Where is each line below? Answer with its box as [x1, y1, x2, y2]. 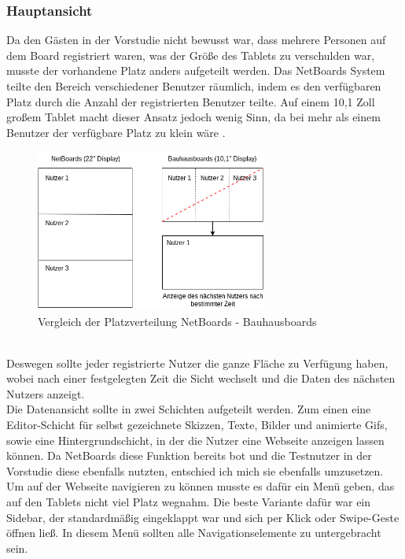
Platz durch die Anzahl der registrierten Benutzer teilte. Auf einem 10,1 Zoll [6, 93, 375, 109]
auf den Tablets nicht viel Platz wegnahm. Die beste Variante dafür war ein [6, 494, 371, 510]
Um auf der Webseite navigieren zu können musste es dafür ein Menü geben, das [6, 478, 395, 494]
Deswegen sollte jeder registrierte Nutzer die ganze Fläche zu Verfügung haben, [6, 354, 388, 371]
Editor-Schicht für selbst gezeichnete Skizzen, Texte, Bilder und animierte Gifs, [6, 416, 388, 433]
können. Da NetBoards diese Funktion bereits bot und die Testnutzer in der [6, 447, 372, 464]
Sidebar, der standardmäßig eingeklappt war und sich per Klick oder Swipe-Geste [6, 509, 399, 525]
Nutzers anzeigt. [6, 385, 85, 402]
